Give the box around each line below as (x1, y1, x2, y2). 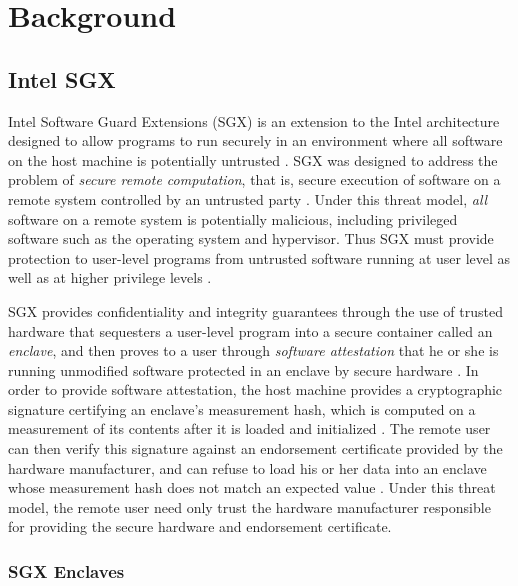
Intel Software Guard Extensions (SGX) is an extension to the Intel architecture (8, 110, 500, 131)
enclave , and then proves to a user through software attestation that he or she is (8, 340, 499, 361)
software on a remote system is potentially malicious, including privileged (8, 208, 458, 229)
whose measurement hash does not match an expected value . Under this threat (8, 477, 496, 498)
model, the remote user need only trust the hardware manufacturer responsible (8, 496, 491, 517)
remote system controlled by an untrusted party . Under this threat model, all (8, 188, 488, 209)
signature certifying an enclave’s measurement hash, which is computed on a (8, 398, 476, 419)
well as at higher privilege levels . (8, 267, 212, 288)
